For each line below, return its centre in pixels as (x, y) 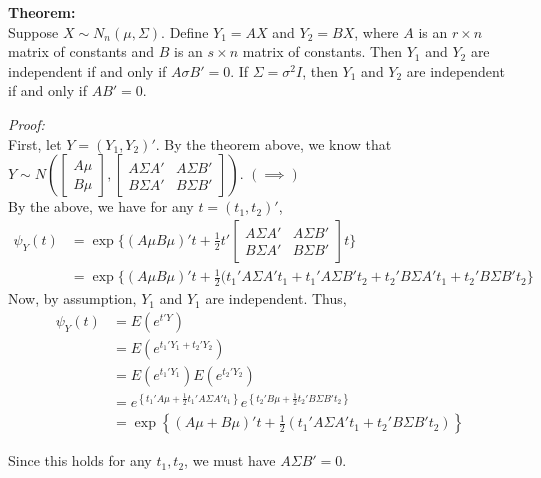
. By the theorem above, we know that (273, 143)
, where (376, 31)
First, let (35, 143)
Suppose (33, 31)
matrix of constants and (81, 51)
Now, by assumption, (72, 298)
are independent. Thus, (276, 298)
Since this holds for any (80, 460)
